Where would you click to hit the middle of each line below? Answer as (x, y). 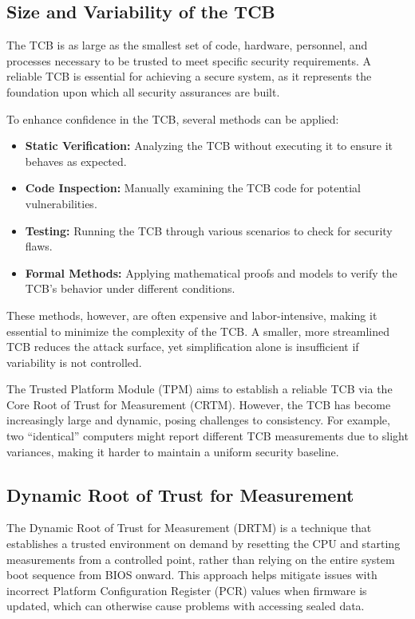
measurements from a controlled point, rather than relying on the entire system (201, 559)
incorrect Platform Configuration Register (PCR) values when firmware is (187, 590)
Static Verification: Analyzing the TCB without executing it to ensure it (209, 146)
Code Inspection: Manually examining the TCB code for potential (193, 188)
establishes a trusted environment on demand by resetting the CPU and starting (204, 544)
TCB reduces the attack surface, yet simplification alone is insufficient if (183, 347)
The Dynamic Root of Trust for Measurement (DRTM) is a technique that (189, 528)
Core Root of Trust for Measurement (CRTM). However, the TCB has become (199, 404)
